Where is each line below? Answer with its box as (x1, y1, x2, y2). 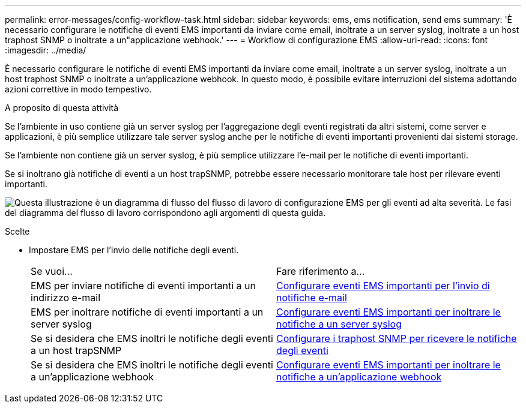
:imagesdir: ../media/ (5, 45, 86, 55)
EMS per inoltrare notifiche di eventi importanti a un (31, 306, 264, 318)
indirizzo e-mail (31, 292, 101, 304)
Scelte (5, 226, 30, 236)
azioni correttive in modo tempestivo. (5, 84, 152, 94)
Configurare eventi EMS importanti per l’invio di (276, 280, 490, 292)
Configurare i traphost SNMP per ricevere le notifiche (276, 332, 517, 344)
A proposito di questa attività (5, 103, 119, 113)
